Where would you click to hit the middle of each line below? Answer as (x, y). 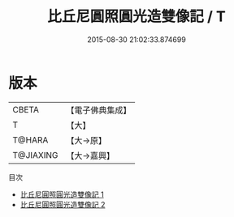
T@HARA (30, 140)
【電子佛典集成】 (99, 110)
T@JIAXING (35, 155)
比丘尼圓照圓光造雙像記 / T (136, 17)
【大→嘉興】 (91, 155)
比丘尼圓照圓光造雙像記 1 (62, 194)
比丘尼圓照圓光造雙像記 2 (63, 204)
